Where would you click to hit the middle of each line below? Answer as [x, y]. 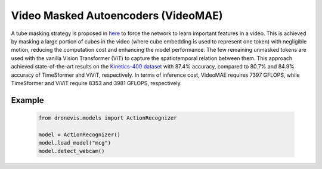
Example [27, 100]
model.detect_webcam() [72, 151]
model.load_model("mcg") [75, 143]
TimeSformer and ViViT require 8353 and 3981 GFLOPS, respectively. [96, 83]
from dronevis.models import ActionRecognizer [108, 118]
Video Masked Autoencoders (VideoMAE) [117, 15]
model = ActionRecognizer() [79, 134]
